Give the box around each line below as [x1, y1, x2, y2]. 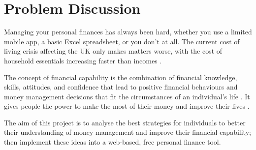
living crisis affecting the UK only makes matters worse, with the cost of [4, 46, 223, 56]
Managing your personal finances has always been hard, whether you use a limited [4, 27, 252, 37]
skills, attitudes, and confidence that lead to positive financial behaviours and [4, 82, 238, 92]
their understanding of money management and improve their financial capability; [4, 127, 251, 137]
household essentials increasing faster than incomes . [4, 55, 162, 65]
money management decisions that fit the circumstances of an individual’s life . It [4, 91, 250, 101]
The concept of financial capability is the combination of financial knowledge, [4, 72, 237, 82]
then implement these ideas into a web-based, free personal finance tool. [4, 137, 221, 147]
